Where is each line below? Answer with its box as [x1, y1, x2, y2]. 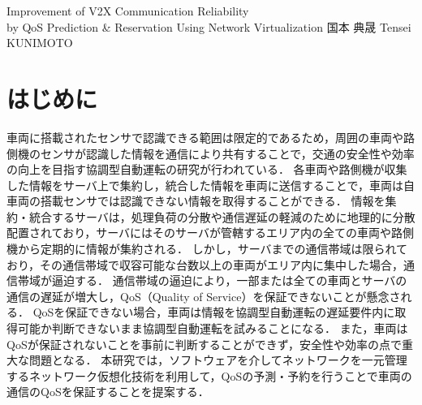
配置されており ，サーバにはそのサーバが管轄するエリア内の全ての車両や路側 [6, 224, 414, 241]
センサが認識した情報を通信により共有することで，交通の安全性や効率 [40, 144, 415, 162]
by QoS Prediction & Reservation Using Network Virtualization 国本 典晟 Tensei [6, 18, 411, 35]
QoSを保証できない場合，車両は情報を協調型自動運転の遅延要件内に [32, 304, 395, 321]
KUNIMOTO [6, 34, 73, 51]
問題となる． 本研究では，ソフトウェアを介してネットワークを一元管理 [28, 351, 407, 368]
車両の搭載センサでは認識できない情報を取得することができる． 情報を [6, 192, 385, 209]
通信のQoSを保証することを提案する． [6, 383, 209, 400]
